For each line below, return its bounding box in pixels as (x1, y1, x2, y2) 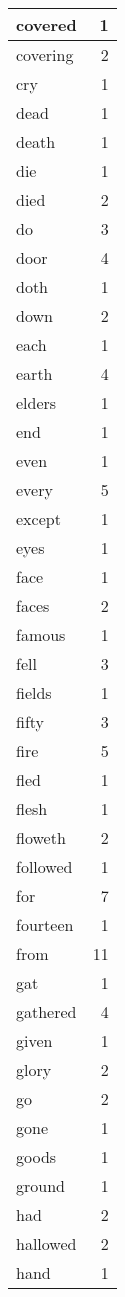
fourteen (16, 913, 74, 936)
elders (16, 391, 57, 414)
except (16, 507, 61, 530)
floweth (16, 826, 66, 849)
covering (16, 43, 74, 66)
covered (16, 13, 77, 36)
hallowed (16, 1232, 77, 1255)
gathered (16, 1000, 77, 1023)
